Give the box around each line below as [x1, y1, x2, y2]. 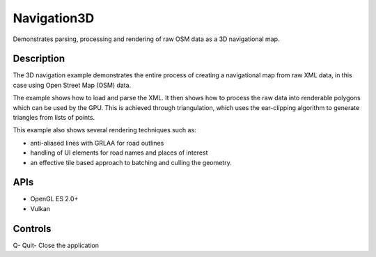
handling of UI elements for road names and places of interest [30, 148, 208, 157]
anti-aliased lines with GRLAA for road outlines [30, 139, 164, 147]
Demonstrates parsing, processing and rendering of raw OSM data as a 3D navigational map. [13, 35, 280, 43]
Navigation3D [13, 10, 95, 26]
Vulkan [30, 204, 51, 212]
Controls [13, 223, 52, 235]
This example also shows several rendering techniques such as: [13, 126, 196, 134]
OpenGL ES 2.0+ [30, 195, 79, 203]
